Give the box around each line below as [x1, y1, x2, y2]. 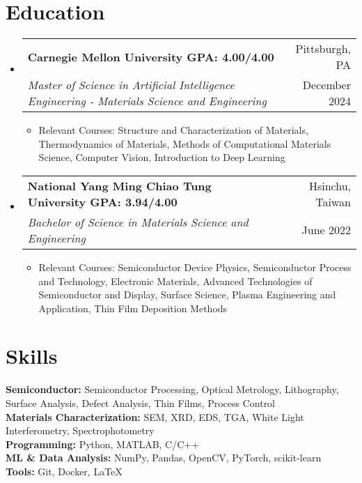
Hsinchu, [308, 177, 351, 194]
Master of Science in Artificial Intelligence [27, 77, 235, 93]
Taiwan [315, 193, 351, 210]
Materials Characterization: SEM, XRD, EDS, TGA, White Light [6, 409, 304, 424]
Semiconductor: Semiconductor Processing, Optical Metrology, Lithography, [6, 382, 339, 397]
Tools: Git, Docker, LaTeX [6, 463, 123, 478]
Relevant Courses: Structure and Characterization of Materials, [38, 123, 308, 137]
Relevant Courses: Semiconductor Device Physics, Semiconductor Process [38, 259, 352, 274]
